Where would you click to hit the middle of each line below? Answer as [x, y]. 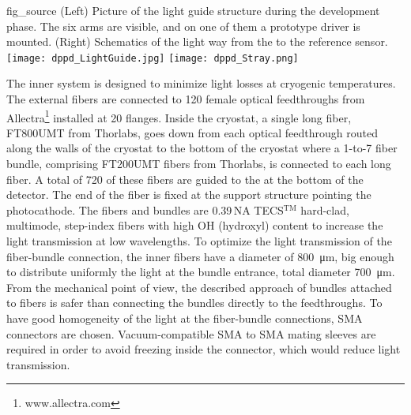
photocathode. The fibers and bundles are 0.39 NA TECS [145, 209]
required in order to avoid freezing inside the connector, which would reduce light [204, 349]
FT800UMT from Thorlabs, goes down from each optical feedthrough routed [192, 132]
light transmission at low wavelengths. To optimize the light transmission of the [199, 241]
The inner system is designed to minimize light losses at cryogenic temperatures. [201, 83]
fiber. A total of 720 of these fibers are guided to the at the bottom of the [185, 179]
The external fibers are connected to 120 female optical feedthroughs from [186, 99]
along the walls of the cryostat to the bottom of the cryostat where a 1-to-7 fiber [202, 148]
